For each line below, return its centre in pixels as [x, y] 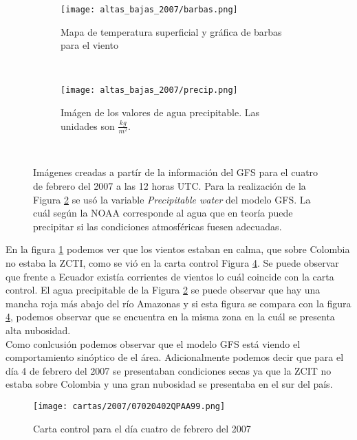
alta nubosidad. [38, 330]
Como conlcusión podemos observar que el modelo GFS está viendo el [153, 343]
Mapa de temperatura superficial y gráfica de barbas [171, 31]
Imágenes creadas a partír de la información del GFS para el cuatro [176, 172]
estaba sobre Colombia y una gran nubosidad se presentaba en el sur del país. [169, 384]
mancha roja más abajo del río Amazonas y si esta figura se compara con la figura [178, 303]
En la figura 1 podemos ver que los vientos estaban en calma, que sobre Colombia [178, 249]
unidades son [88, 125]
